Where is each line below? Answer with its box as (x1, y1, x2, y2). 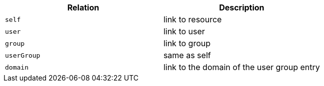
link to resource (163, 14, 222, 24)
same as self (163, 50, 211, 60)
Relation (67, 2, 99, 12)
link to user (163, 26, 205, 36)
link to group (163, 38, 210, 48)
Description (219, 2, 264, 12)
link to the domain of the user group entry (163, 62, 320, 72)
